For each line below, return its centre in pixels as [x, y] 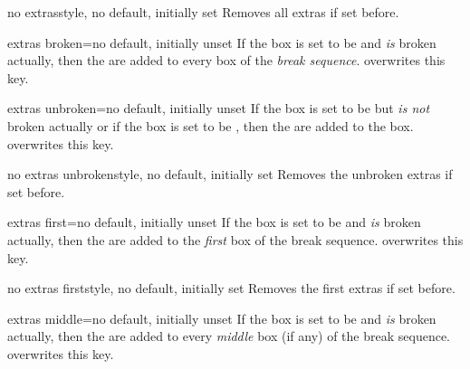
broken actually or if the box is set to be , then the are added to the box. [211, 125]
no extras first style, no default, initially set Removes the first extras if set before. [231, 288]
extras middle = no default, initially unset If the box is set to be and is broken [222, 318]
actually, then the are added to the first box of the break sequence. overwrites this [235, 239]
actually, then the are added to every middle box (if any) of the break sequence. [229, 336]
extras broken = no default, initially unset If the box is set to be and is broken [222, 42]
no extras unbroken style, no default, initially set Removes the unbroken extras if [230, 174]
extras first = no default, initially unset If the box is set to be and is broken [214, 222]
